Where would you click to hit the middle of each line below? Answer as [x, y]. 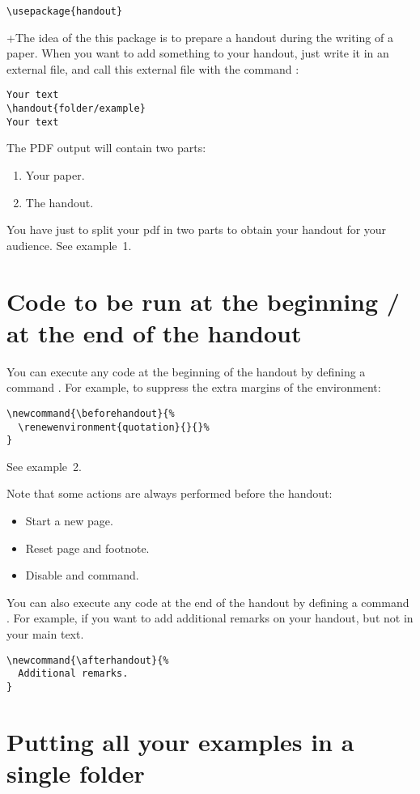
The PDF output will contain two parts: [106, 148]
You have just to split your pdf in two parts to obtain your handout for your [197, 229]
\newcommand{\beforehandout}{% [91, 413]
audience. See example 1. [69, 245]
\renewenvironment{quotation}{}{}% [114, 427]
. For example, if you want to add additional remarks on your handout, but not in [210, 618]
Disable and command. [82, 575]
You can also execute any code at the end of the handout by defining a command [208, 602]
